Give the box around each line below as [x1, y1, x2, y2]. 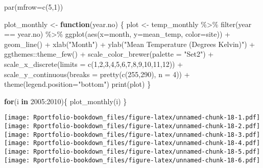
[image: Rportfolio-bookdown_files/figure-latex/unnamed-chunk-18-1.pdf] [4, 114, 260, 122]
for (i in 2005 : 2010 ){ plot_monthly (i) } [4, 95, 127, 106]
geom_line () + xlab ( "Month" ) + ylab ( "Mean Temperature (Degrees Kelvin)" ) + [4, 38, 255, 49]
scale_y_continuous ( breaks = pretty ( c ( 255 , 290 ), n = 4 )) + [4, 68, 190, 79]
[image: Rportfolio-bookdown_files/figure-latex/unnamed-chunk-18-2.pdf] [4, 123, 260, 130]
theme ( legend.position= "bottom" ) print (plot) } [4, 79, 151, 89]
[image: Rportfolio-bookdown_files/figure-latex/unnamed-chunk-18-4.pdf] [4, 139, 260, 147]
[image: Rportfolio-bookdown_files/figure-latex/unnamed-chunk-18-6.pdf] [4, 156, 260, 164]
